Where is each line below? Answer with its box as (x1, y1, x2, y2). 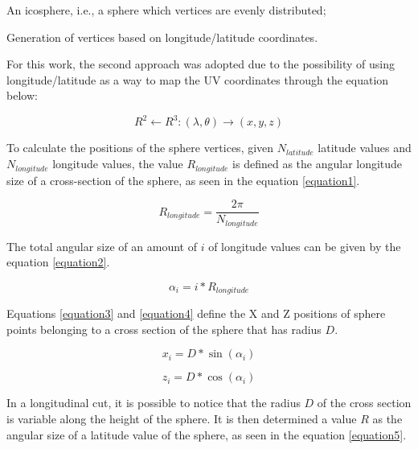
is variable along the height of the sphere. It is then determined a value (6, 410, 357, 427)
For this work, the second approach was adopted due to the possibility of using (6, 56, 395, 72)
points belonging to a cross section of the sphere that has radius (6, 320, 322, 337)
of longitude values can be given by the (208, 237, 401, 254)
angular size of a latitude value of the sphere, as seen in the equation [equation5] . (6, 426, 407, 443)
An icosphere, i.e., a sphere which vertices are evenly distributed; (6, 2, 326, 18)
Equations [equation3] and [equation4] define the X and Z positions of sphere (6, 305, 386, 322)
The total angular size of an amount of (6, 237, 197, 254)
